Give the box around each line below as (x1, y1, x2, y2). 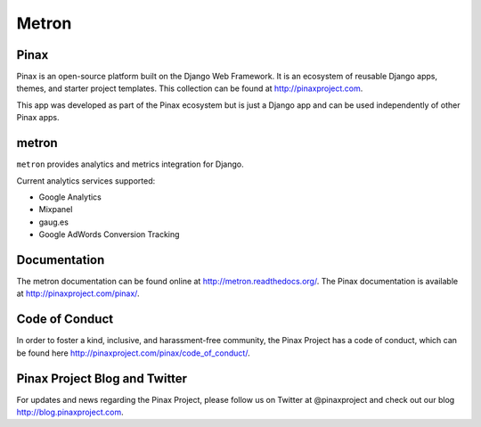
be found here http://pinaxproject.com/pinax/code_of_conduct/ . (16, 348, 250, 358)
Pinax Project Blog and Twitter (16, 371, 187, 386)
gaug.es (38, 217, 69, 227)
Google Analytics (38, 192, 102, 202)
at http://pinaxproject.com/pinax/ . (16, 288, 140, 299)
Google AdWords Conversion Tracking (38, 229, 180, 240)
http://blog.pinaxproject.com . (16, 406, 124, 417)
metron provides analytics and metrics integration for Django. (16, 159, 244, 169)
